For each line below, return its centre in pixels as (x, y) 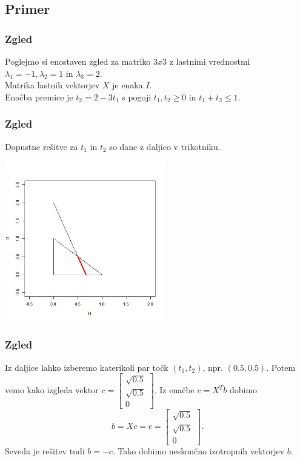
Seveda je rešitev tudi (45, 450)
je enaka (128, 85)
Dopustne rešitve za (42, 146)
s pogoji (137, 96)
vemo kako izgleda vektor (52, 390)
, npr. (213, 367)
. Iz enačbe (174, 390)
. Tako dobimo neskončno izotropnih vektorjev (198, 450)
